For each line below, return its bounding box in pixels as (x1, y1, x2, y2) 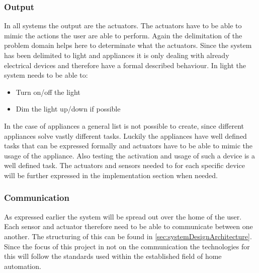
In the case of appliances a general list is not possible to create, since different (4, 120, 244, 131)
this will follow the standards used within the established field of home (4, 251, 222, 261)
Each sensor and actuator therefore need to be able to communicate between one (4, 221, 253, 232)
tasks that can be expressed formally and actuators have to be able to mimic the (4, 140, 252, 151)
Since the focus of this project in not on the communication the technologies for (4, 241, 250, 251)
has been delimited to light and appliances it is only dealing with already (4, 50, 229, 60)
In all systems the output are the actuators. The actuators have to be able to (4, 20, 242, 31)
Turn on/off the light (16, 86, 80, 97)
